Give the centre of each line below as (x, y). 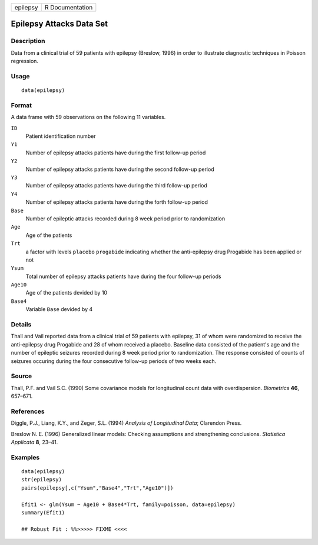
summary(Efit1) (43, 512)
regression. (24, 61)
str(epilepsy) (42, 480)
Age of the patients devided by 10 (67, 293)
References (28, 411)
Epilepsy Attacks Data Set (59, 24)
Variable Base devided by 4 (59, 309)
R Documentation (69, 7)
